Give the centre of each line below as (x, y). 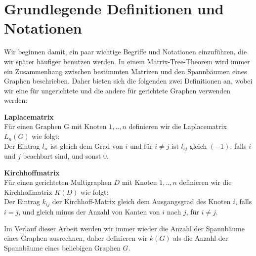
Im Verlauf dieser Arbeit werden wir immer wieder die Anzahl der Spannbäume (124, 228)
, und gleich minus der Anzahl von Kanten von (89, 211)
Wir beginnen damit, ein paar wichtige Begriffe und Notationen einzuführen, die (126, 52)
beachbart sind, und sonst (62, 156)
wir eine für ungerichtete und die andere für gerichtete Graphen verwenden (117, 90)
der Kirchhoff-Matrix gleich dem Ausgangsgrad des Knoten (141, 201)
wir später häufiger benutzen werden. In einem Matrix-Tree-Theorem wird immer (127, 61)
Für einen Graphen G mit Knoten (55, 126)
